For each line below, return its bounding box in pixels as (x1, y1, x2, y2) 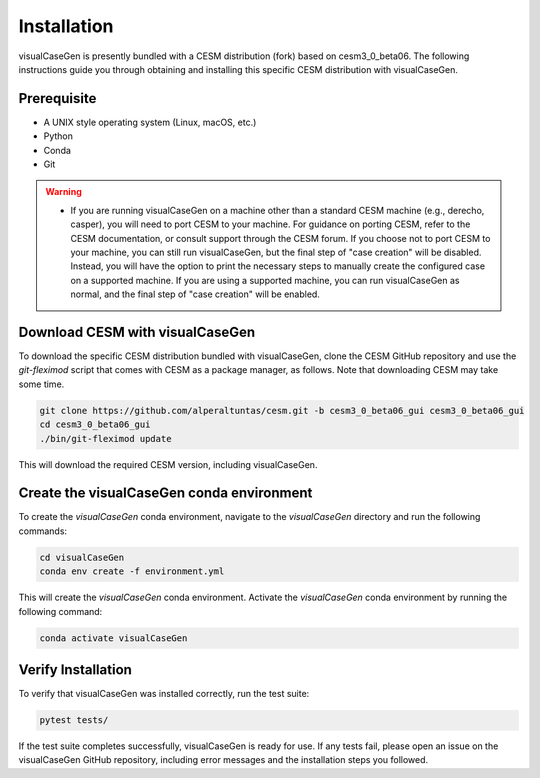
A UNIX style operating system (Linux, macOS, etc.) (43, 116, 257, 128)
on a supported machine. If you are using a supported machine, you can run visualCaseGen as (70, 274, 460, 286)
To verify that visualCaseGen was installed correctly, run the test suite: (18, 688, 310, 700)
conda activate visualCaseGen (39, 632, 188, 644)
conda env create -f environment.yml (39, 566, 225, 577)
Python (43, 130, 74, 142)
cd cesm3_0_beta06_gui (39, 419, 151, 430)
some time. (18, 378, 65, 390)
